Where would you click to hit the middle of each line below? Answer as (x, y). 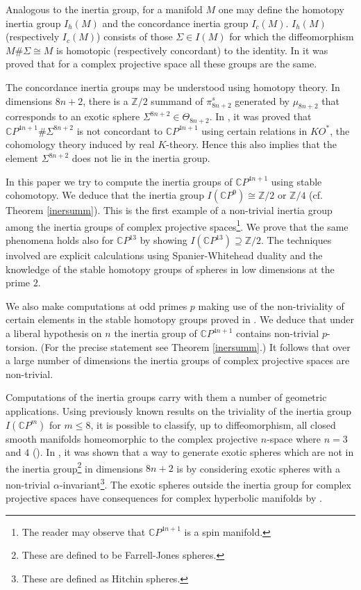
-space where (294, 438)
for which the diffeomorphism (292, 36)
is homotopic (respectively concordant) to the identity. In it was (192, 50)
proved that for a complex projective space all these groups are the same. (161, 64)
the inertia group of (156, 333)
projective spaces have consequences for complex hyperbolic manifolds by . (164, 498)
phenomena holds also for (60, 240)
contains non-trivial (278, 333)
